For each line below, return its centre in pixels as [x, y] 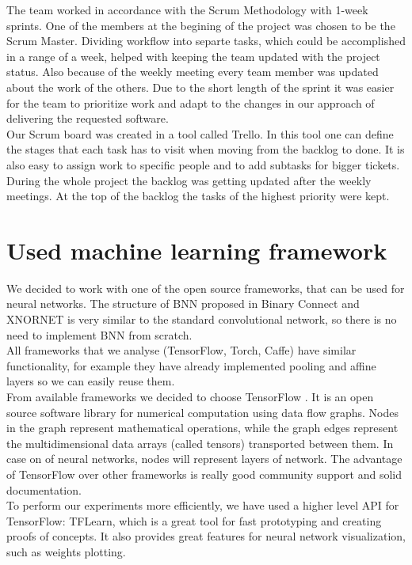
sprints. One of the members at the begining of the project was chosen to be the [201, 25]
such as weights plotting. [66, 551]
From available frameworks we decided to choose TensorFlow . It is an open [190, 396]
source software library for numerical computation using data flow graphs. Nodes [202, 412]
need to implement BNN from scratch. [99, 334]
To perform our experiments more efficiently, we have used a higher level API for [203, 505]
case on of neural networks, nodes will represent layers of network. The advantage [204, 459]
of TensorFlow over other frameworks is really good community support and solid [204, 474]
